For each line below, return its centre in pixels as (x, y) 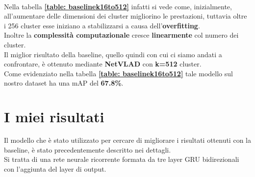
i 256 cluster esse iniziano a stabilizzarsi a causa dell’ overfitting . (102, 25)
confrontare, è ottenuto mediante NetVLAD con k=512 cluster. (103, 64)
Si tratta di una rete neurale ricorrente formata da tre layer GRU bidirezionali (122, 159)
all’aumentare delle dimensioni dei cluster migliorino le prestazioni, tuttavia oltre (126, 16)
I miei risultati (54, 117)
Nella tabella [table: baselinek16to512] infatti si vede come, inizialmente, (118, 6)
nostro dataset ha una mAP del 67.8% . (64, 83)
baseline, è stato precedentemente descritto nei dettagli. (88, 149)
